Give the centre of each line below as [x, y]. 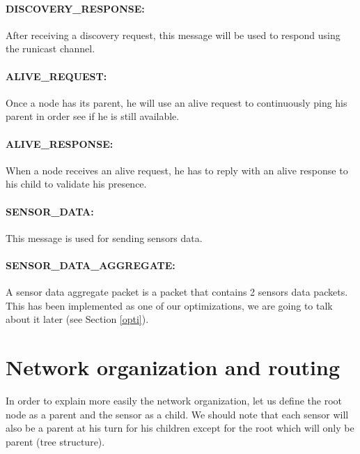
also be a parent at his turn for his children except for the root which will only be [180, 428]
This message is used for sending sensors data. [104, 237]
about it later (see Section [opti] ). [77, 319]
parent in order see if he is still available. [93, 116]
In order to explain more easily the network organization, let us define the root [174, 401]
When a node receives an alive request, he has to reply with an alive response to [177, 170]
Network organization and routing [173, 367]
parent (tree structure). [55, 441]
